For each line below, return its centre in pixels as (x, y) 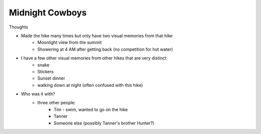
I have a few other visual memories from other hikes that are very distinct (94, 58)
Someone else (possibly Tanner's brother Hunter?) (104, 123)
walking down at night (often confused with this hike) (90, 85)
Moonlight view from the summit (70, 42)
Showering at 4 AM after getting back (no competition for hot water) (105, 49)
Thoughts (19, 27)
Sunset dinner (51, 78)
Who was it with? (38, 94)
